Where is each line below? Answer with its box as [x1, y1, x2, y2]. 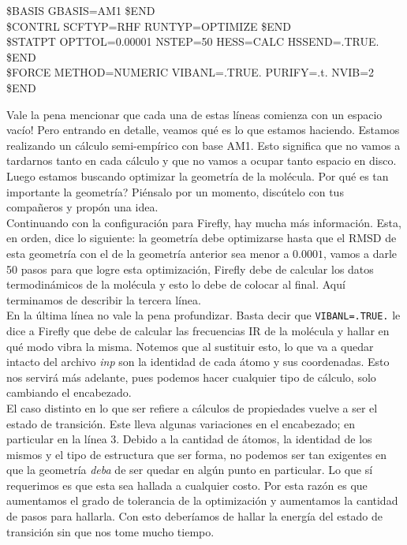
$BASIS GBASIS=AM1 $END [6, 2, 155, 18]
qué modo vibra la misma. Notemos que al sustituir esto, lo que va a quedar [6, 338, 374, 354]
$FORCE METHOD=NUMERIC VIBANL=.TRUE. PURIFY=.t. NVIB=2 [6, 64, 375, 80]
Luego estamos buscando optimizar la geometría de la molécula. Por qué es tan [6, 167, 389, 184]
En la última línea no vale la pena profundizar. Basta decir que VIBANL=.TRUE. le [6, 307, 401, 323]
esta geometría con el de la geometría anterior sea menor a [6, 245, 289, 261]
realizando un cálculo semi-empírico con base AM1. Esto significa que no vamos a [6, 136, 401, 153]
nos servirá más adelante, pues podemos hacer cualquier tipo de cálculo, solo [6, 368, 376, 385]
